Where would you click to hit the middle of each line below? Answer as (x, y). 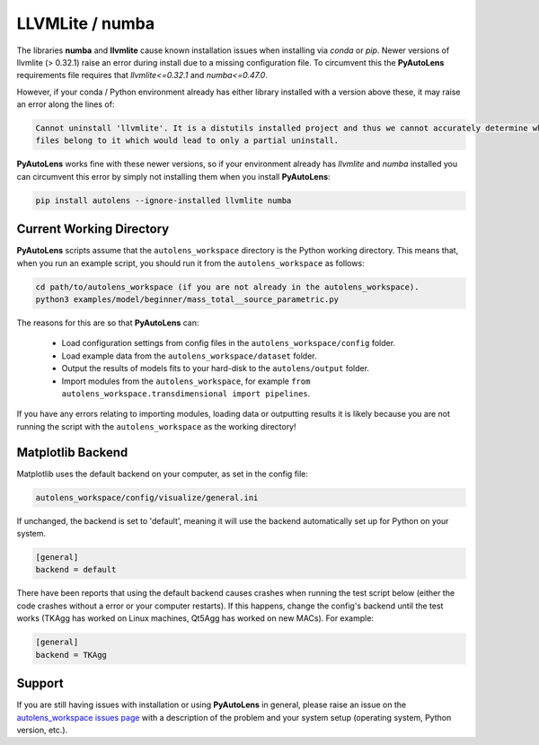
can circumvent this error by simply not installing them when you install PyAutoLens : (174, 176)
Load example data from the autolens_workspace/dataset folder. (189, 356)
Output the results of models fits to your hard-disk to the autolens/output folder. (216, 368)
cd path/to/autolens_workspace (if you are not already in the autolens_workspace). (227, 287)
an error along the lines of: (66, 104)
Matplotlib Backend (72, 452)
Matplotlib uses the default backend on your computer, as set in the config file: (163, 474)
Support (40, 683)
